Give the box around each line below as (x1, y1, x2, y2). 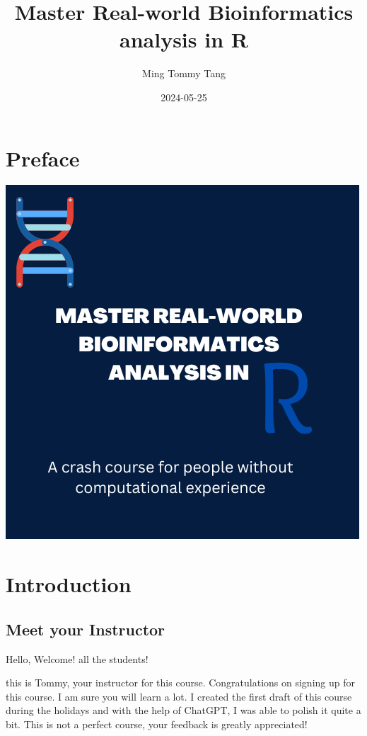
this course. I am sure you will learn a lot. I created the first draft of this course (6, 689, 352, 703)
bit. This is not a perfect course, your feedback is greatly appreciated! (6, 716, 308, 731)
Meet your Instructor (6, 618, 165, 640)
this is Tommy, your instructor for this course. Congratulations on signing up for (6, 675, 355, 690)
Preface (6, 143, 80, 172)
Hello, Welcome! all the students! (6, 651, 148, 666)
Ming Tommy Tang (142, 66, 226, 81)
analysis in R (120, 25, 248, 54)
